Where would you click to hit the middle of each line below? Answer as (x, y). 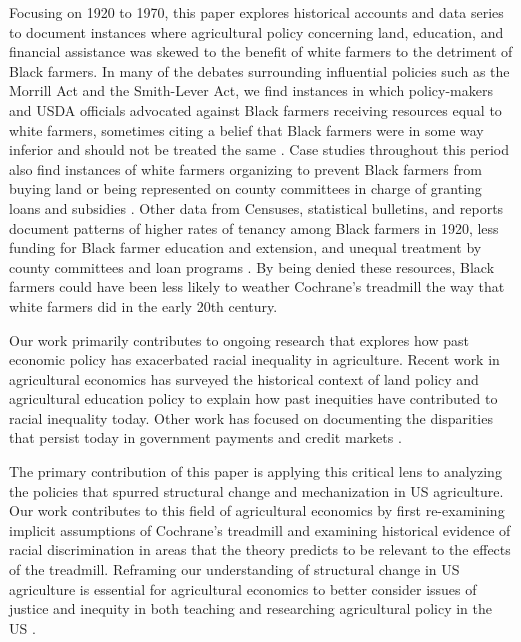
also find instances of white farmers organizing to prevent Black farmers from (245, 168)
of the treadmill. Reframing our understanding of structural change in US (234, 569)
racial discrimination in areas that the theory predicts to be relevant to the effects (260, 549)
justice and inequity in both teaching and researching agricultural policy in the (250, 608)
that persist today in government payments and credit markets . (205, 437)
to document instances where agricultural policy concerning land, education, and (256, 31)
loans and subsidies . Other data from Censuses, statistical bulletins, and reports (256, 207)
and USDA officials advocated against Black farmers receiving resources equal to (255, 109)
